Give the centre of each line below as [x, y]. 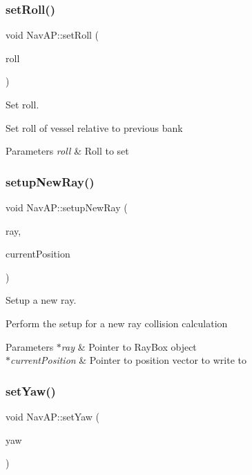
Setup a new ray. [41, 300]
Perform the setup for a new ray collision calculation [117, 323]
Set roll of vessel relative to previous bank [94, 127]
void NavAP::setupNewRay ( [67, 207]
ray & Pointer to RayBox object [129, 346]
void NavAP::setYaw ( [52, 416]
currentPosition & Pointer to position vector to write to [128, 360]
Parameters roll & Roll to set [67, 151]
